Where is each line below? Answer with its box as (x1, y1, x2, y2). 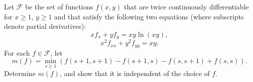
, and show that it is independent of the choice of (59, 68, 210, 78)
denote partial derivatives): (4, 21, 86, 31)
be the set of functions (25, 1, 94, 11)
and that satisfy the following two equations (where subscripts (54, 11, 244, 21)
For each (4, 47, 30, 58)
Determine (4, 68, 36, 78)
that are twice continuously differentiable (124, 1, 249, 11)
